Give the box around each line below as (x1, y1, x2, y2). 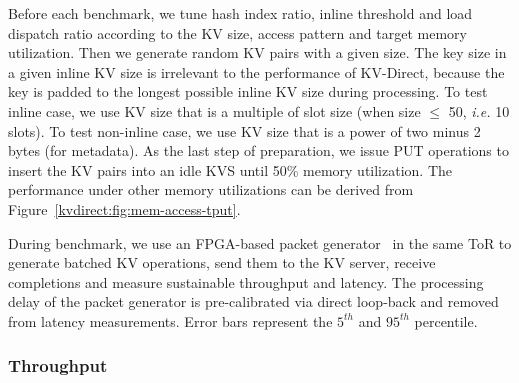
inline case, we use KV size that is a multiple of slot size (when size (8, 100, 421, 121)
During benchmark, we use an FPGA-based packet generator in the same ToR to (8, 232, 512, 253)
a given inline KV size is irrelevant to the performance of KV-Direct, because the (8, 61, 505, 82)
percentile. (414, 310, 478, 331)
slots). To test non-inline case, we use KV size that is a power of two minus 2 (8, 120, 481, 141)
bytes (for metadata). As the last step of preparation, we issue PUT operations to (8, 140, 509, 161)
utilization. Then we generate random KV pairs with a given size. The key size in (8, 42, 507, 63)
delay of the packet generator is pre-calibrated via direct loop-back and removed (8, 291, 499, 312)
